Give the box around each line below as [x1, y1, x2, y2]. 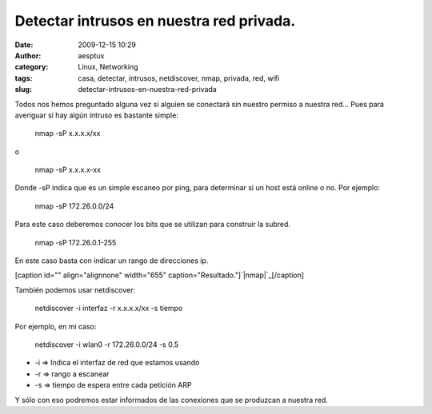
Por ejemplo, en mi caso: [14, 321, 97, 331]
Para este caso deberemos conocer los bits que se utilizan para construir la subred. [14, 220, 291, 229]
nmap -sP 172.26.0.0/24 [34, 201, 114, 211]
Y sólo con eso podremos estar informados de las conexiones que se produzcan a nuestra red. [14, 395, 328, 404]
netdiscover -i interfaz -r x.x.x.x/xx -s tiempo [34, 304, 183, 313]
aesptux [78, 50, 105, 60]
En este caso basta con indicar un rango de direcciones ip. [14, 256, 209, 265]
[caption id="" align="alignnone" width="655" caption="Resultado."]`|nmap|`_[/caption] [14, 270, 304, 280]
